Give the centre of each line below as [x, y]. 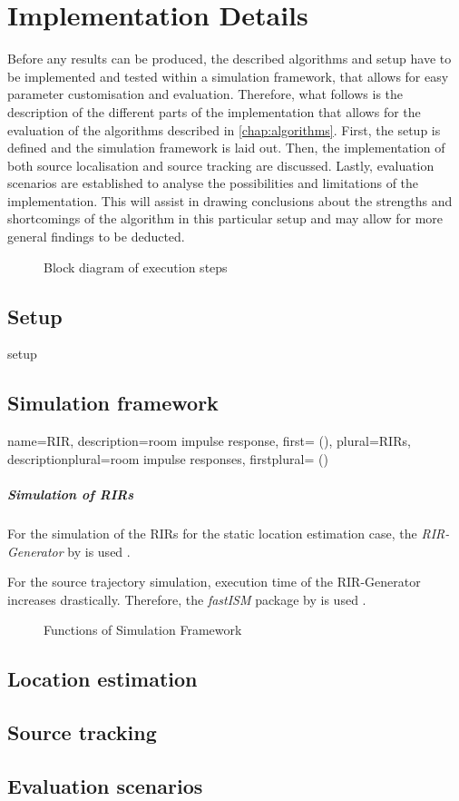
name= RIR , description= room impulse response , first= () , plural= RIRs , [209, 441]
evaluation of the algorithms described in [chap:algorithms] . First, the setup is [224, 129]
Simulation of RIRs [71, 494]
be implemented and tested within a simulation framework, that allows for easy [228, 76]
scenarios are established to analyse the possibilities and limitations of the [213, 183]
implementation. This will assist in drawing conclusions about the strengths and [230, 200]
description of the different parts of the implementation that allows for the [214, 111]
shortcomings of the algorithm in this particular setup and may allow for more [225, 218]
